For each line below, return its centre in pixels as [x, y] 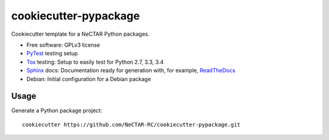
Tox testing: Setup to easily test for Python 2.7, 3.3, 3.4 [95, 62]
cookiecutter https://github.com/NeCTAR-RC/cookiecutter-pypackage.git [131, 125]
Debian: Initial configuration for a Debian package [89, 79]
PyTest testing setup [52, 53]
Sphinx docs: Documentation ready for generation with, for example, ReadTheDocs [131, 70]
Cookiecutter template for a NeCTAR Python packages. [80, 34]
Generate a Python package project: [57, 111]
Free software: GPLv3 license [63, 45]
